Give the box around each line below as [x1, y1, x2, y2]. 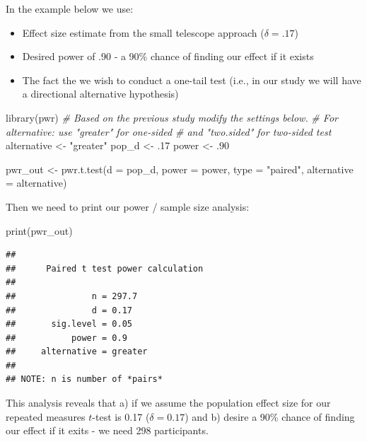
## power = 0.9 [6, 332, 127, 343]
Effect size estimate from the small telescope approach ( [22, 25, 264, 40]
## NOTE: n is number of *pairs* [6, 374, 163, 385]
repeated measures [6, 409, 86, 424]
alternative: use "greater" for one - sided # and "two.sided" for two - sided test [6, 124, 332, 139]
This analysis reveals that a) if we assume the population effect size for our [6, 395, 331, 410]
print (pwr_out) [6, 223, 73, 238]
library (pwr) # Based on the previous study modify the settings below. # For [6, 110, 338, 124]
